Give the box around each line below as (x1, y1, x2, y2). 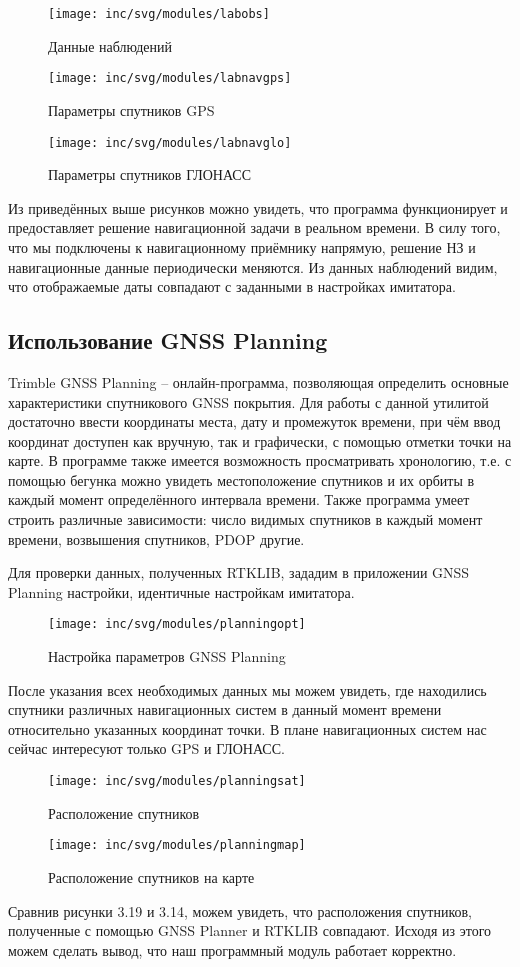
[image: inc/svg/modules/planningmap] (48, 838, 306, 853)
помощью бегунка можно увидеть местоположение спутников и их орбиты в (8, 469, 475, 490)
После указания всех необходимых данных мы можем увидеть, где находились (8, 679, 487, 700)
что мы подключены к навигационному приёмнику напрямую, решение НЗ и (8, 236, 476, 257)
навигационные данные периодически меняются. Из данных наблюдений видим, (8, 256, 498, 277)
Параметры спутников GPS (48, 99, 215, 120)
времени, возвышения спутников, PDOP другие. (8, 528, 305, 549)
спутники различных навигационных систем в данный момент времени (8, 699, 442, 720)
